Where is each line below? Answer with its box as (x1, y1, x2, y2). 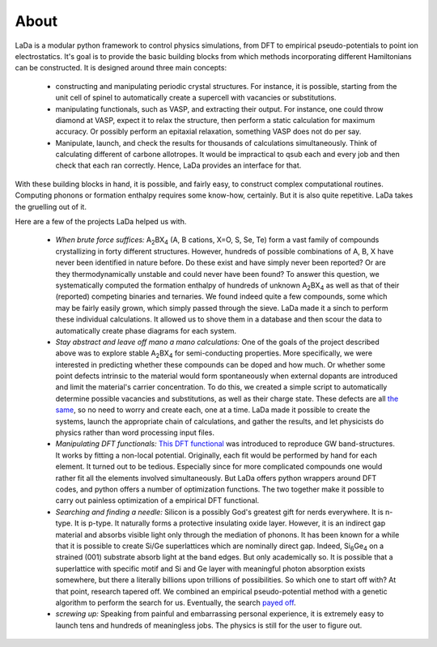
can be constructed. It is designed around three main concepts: (15, 63, 227, 73)
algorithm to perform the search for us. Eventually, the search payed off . (55, 598, 296, 607)
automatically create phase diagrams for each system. (55, 326, 237, 335)
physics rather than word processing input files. (55, 428, 214, 437)
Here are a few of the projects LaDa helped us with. (15, 217, 187, 227)
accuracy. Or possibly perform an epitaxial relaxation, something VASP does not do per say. (55, 126, 362, 137)
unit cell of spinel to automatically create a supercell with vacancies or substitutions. (55, 93, 337, 103)
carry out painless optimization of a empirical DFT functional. (55, 496, 260, 505)
